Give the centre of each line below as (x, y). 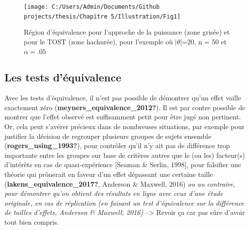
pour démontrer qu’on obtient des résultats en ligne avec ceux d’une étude (114, 193)
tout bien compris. (32, 222)
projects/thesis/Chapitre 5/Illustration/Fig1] (102, 16)
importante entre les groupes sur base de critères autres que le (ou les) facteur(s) (125, 155)
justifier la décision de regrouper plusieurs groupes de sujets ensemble (108, 136)
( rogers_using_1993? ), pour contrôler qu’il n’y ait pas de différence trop (117, 145)
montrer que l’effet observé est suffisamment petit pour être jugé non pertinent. (123, 117)
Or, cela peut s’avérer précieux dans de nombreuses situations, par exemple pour (124, 126)
